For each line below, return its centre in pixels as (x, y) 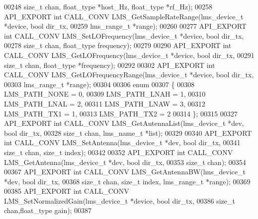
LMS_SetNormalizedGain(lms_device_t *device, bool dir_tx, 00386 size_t (120, 200)
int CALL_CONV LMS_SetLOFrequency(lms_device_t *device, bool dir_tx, (124, 35)
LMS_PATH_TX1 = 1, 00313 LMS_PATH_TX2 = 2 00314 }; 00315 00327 (121, 113)
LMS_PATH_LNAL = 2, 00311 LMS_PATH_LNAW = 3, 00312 (105, 103)
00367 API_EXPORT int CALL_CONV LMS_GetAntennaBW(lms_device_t (125, 172)
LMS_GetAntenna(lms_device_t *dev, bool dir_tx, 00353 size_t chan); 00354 (125, 162)
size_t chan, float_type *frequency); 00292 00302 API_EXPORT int (110, 65)
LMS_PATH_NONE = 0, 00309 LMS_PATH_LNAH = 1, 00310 (105, 94)
